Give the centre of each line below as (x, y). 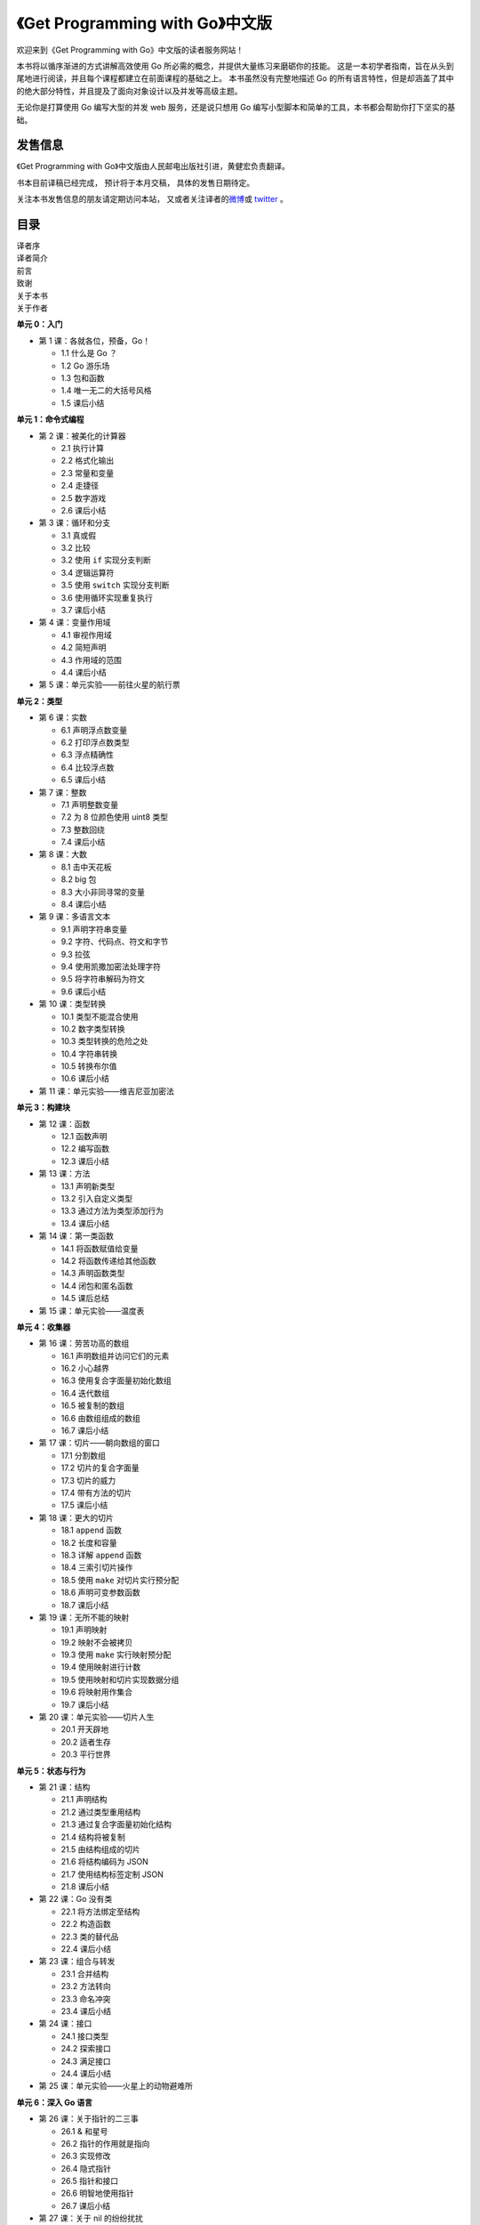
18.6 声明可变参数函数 (101, 1592)
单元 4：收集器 (44, 1327)
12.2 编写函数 (85, 1149)
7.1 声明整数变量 (90, 805)
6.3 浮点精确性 (88, 755)
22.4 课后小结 (86, 1949)
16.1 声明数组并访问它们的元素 (115, 1355)
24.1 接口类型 (85, 2036)
